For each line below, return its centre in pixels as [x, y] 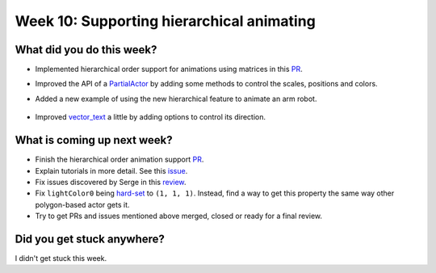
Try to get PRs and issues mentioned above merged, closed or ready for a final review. [179, 216]
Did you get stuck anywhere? [90, 239]
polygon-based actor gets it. [82, 204]
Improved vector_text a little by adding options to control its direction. [151, 117]
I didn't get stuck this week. [61, 258]
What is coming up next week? [94, 140]
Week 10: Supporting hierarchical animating [166, 21]
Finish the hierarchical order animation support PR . [119, 160]
